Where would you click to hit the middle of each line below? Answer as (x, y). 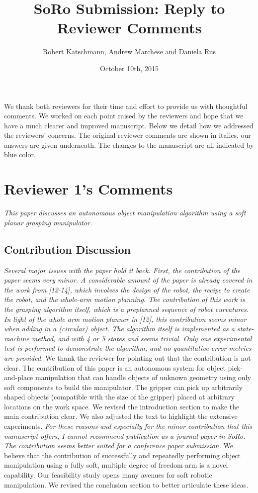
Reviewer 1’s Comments (88, 189)
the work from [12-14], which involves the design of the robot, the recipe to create (127, 289)
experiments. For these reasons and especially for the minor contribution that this (128, 426)
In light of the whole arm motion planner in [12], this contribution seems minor (125, 319)
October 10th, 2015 (129, 68)
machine (17, 338)
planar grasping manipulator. (48, 222)
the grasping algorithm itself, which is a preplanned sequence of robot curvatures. (127, 309)
